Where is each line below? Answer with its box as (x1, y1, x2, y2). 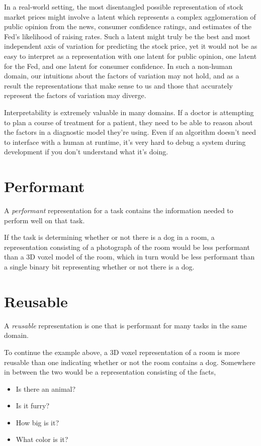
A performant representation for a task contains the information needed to (4, 205, 233, 216)
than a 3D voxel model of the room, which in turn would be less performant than (4, 251, 255, 262)
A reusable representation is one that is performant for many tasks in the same (4, 320, 247, 330)
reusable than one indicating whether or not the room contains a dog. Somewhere (4, 356, 255, 367)
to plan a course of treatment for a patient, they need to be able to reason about (4, 117, 253, 127)
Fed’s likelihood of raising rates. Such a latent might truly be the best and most (4, 31, 250, 41)
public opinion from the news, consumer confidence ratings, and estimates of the (4, 21, 252, 32)
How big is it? (16, 417, 59, 427)
